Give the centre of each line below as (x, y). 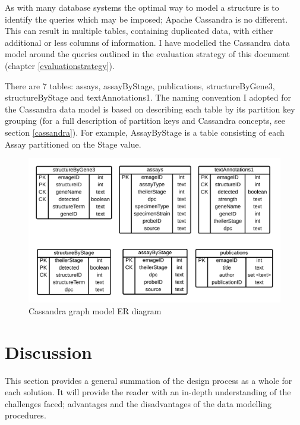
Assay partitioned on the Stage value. (73, 144)
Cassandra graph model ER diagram (95, 310)
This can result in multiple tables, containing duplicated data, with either (139, 31)
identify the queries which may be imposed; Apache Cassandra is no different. (146, 19)
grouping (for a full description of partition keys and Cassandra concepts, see (145, 121)
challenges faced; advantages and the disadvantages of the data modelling (138, 403)
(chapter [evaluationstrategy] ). (60, 65)
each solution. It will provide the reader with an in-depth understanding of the (148, 392)
